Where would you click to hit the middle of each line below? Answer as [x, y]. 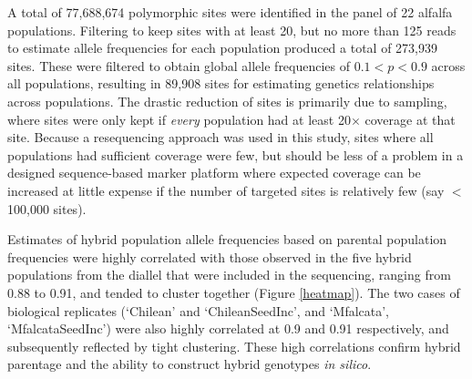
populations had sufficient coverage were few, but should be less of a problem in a [236, 154]
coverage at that [410, 119]
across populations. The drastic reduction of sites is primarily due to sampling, [227, 101]
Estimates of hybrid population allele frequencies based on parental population [227, 239]
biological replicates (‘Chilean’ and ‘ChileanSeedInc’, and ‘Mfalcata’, [199, 310]
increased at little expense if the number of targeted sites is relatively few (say [226, 190]
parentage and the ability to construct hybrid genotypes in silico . [190, 364]
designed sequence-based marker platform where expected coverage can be [214, 173]
